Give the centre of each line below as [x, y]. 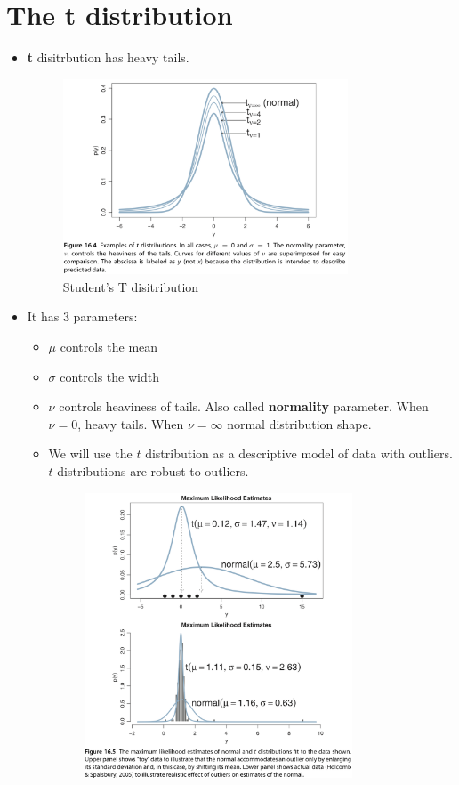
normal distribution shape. [299, 423]
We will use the [90, 453]
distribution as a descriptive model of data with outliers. [299, 453]
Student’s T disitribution [131, 286]
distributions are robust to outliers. [153, 470]
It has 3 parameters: [82, 316]
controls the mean [109, 346]
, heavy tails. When [131, 423]
